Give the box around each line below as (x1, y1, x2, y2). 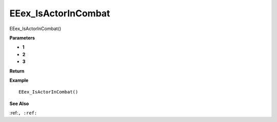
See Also (9, 100, 29, 107)
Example (9, 77, 29, 83)
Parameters (9, 35, 35, 41)
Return (9, 68, 25, 74)
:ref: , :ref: (9, 110, 37, 116)
